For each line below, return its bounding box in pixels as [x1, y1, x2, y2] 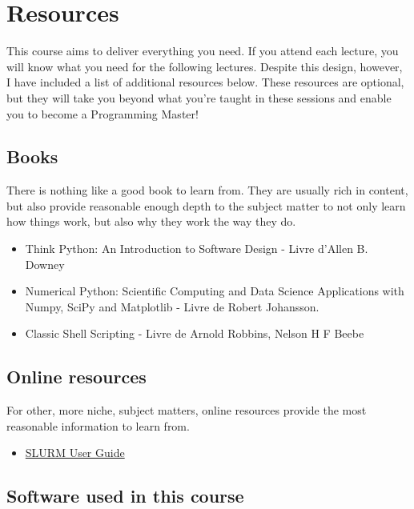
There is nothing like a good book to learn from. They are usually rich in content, [6, 182, 408, 198]
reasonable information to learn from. [6, 417, 190, 434]
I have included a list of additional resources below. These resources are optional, [6, 74, 404, 90]
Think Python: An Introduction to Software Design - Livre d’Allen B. [25, 240, 368, 257]
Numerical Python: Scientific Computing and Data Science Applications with [25, 283, 404, 299]
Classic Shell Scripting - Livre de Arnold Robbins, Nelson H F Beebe [25, 325, 364, 342]
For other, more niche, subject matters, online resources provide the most [6, 402, 367, 419]
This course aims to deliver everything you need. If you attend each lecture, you [6, 42, 399, 59]
